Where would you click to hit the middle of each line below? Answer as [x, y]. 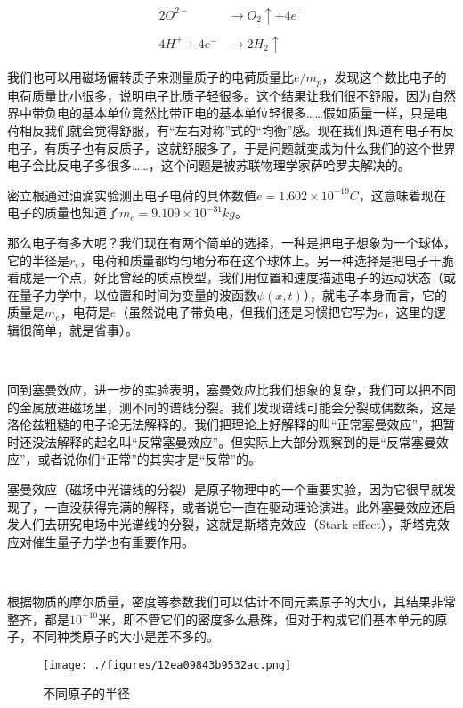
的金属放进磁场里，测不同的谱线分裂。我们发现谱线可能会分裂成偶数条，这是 [231, 407]
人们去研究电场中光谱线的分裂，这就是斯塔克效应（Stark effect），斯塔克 [228, 524]
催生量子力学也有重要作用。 [113, 541]
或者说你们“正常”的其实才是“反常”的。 [150, 459]
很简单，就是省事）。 [78, 329]
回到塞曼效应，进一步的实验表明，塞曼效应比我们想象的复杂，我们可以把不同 [231, 390]
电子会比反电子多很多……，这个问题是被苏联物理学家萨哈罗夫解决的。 [209, 165]
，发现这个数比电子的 [384, 77]
